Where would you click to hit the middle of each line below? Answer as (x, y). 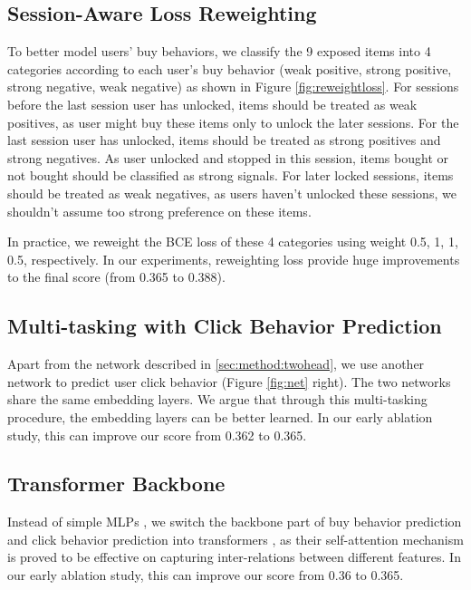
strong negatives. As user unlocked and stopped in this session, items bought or (228, 157)
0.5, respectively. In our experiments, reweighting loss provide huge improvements (234, 259)
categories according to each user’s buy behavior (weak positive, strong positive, (230, 68)
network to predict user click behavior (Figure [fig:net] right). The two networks (229, 381)
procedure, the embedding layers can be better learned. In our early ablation (220, 416)
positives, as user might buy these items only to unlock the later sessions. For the (233, 122)
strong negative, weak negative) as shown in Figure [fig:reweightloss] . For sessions (233, 87)
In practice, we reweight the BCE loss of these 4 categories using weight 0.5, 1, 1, (233, 242)
